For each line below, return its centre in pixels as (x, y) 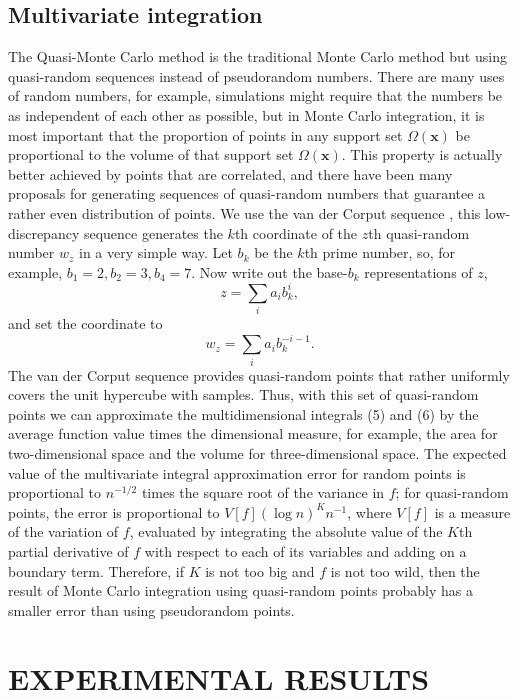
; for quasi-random (452, 492)
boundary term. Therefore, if (96, 570)
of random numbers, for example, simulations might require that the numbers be (255, 95)
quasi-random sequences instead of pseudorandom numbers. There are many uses (256, 75)
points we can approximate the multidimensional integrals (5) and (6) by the (243, 413)
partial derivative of (68, 550)
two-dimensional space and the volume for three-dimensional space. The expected (257, 452)
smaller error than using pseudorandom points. (151, 609)
